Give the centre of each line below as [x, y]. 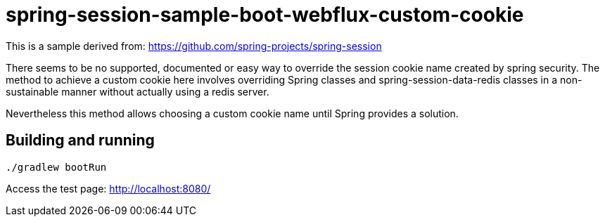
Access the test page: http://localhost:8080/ [108, 188]
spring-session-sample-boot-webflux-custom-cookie [265, 15]
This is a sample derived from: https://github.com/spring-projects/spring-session [194, 46]
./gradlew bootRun [56, 167]
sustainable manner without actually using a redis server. [138, 91]
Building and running [80, 141]
